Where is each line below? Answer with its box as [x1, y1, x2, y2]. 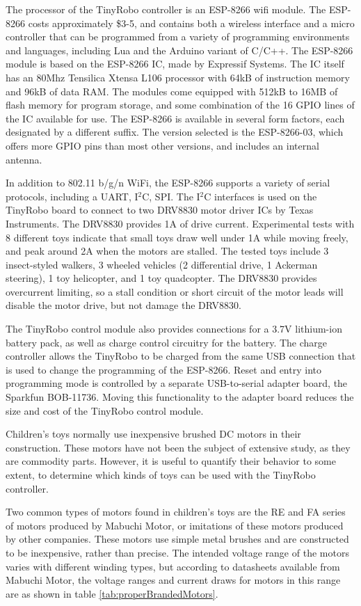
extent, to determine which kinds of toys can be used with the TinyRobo [6, 468, 316, 481]
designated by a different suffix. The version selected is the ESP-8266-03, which [6, 125, 344, 139]
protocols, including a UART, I [6, 189, 138, 203]
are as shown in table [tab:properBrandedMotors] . [6, 586, 218, 600]
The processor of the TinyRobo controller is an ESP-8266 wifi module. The [6, 2, 326, 16]
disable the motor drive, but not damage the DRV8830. [6, 298, 241, 312]
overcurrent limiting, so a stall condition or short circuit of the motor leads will [6, 284, 344, 298]
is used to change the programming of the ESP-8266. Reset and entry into [6, 362, 321, 376]
